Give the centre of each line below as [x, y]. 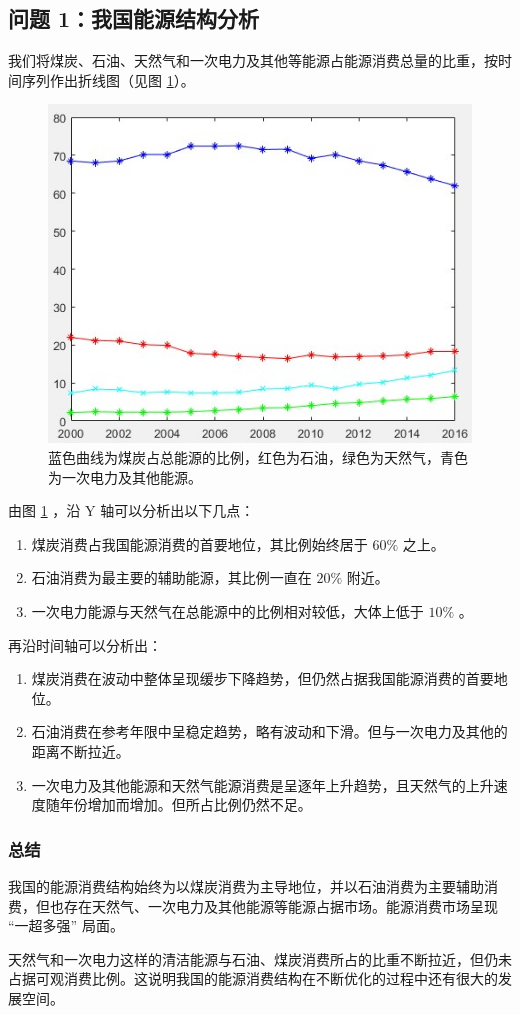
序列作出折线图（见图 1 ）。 [108, 79]
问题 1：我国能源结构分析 [134, 18]
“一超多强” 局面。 [66, 925]
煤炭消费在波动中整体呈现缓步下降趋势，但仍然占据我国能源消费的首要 [262, 678]
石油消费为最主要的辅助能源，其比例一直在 [171, 577]
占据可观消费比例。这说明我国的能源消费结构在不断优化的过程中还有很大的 [253, 978]
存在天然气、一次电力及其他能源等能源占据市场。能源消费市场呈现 [280, 905]
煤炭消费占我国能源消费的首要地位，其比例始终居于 [199, 543]
